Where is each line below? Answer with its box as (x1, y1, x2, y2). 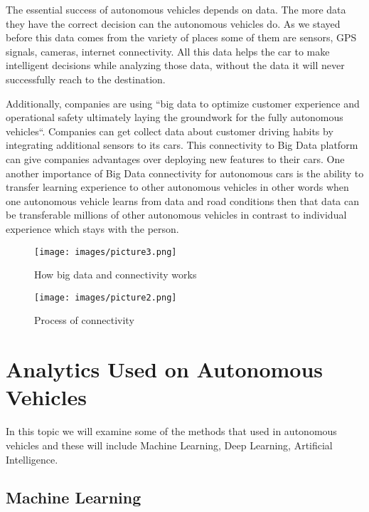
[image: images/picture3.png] (34, 246, 177, 257)
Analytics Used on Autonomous (6, 355, 323, 384)
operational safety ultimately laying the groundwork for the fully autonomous (6, 110, 343, 125)
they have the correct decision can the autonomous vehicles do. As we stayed (6, 16, 341, 31)
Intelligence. (6, 451, 58, 466)
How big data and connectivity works (34, 267, 197, 282)
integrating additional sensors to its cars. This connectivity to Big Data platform (6, 137, 358, 152)
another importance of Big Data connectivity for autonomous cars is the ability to (6, 165, 364, 180)
